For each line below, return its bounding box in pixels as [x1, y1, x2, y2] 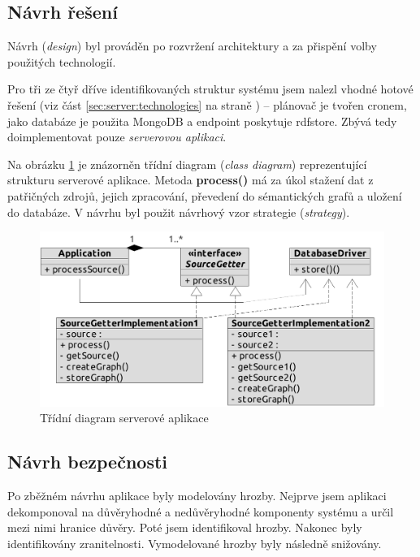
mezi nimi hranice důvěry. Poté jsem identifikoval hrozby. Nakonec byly [7, 519, 362, 536]
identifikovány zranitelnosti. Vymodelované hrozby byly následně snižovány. [7, 535, 382, 552]
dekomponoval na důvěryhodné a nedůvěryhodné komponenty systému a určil [7, 503, 394, 520]
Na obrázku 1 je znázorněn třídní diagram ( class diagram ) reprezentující [7, 155, 367, 172]
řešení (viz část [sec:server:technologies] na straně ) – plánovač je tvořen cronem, [7, 96, 407, 113]
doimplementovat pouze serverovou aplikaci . [7, 128, 227, 145]
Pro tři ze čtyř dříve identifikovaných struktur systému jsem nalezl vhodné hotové [7, 80, 414, 97]
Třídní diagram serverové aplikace [40, 409, 209, 426]
